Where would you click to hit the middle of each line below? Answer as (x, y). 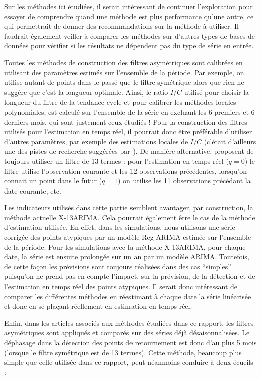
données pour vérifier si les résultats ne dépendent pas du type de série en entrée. (129, 45)
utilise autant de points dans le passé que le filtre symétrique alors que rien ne (124, 82)
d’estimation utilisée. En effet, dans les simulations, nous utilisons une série (120, 227)
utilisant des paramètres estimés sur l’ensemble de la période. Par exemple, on (124, 72)
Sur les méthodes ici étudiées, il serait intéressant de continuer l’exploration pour (128, 6)
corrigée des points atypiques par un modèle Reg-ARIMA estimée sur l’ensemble (128, 237)
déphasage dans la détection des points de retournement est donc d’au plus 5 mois (130, 342)
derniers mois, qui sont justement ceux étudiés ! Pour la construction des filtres (126, 121)
